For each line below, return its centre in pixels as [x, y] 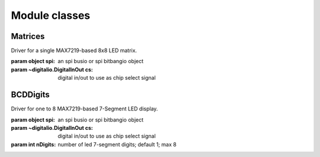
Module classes [51, 15]
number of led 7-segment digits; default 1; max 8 [117, 144]
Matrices [28, 36]
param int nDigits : [33, 144]
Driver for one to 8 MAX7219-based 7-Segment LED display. [84, 109]
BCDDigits [30, 95]
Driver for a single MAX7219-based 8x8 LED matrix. [74, 51]
